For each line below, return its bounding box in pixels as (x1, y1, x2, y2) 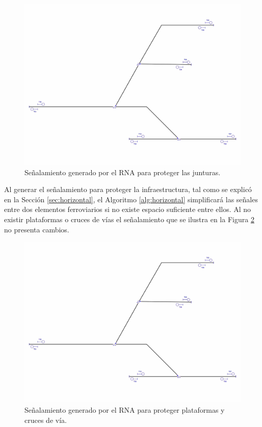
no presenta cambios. (4, 224, 69, 234)
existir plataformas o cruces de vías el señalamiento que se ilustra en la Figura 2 (4, 214, 254, 225)
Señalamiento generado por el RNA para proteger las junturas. (24, 167, 221, 177)
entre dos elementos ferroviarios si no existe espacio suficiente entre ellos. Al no (4, 204, 251, 215)
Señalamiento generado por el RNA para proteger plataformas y (24, 404, 225, 415)
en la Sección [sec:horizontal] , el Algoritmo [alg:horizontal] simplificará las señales (4, 194, 258, 204)
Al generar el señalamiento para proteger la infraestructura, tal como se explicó (4, 184, 252, 195)
